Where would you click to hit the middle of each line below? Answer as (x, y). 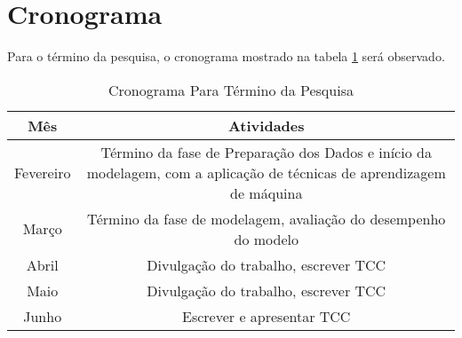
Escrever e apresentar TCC (267, 316)
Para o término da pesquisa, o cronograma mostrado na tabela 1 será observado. (226, 56)
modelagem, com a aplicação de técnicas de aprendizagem (266, 172)
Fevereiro (43, 172)
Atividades (266, 125)
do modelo (266, 239)
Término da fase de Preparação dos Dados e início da (266, 152)
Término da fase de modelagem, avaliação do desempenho (267, 218)
